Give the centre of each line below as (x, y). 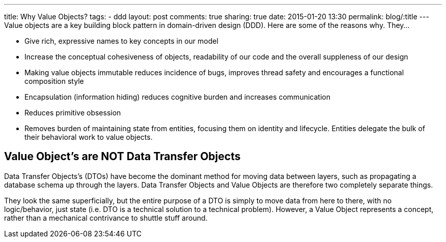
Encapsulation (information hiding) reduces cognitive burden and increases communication (177, 97)
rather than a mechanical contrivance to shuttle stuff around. (106, 218)
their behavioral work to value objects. (89, 137)
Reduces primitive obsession (73, 113)
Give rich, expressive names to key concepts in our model (121, 41)
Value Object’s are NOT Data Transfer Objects (122, 157)
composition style (54, 81)
